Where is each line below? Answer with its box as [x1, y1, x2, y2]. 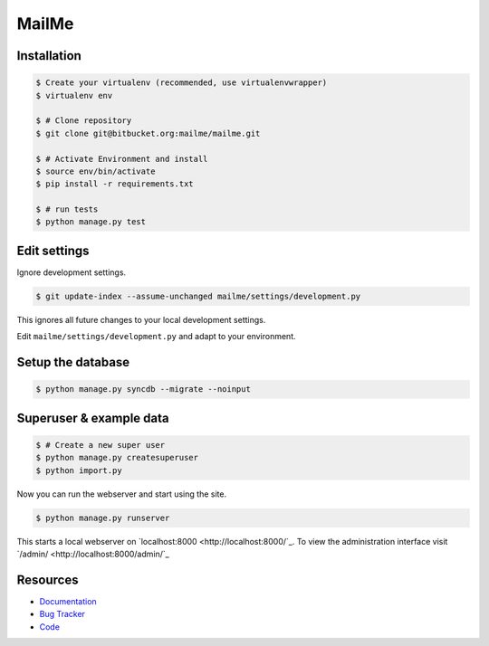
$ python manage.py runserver [35, 512, 170, 523]
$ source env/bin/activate [35, 166, 156, 176]
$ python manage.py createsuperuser [35, 452, 199, 463]
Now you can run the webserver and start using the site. [16, 489, 226, 499]
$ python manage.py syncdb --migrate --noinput [35, 385, 251, 394]
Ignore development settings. [16, 267, 127, 278]
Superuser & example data [16, 410, 169, 425]
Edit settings [16, 242, 90, 258]
